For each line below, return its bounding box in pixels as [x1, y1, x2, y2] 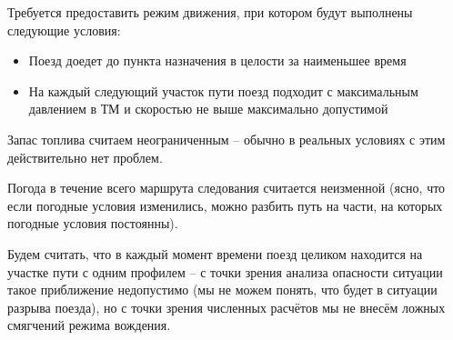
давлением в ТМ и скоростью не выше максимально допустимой [28, 99, 388, 118]
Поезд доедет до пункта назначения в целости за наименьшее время [28, 51, 407, 70]
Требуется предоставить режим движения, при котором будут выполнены [7, 3, 413, 21]
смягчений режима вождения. [7, 315, 171, 335]
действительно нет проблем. [7, 147, 163, 166]
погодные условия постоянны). [7, 214, 178, 233]
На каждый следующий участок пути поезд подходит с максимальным [28, 81, 418, 100]
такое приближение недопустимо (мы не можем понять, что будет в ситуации [7, 280, 438, 299]
